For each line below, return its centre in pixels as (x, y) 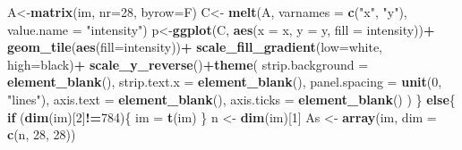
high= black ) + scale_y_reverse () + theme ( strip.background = (188, 64)
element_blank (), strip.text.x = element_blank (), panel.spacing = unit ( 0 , (225, 82)
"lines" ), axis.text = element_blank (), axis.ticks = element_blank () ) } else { (231, 99)
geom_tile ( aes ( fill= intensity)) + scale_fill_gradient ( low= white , (195, 47)
